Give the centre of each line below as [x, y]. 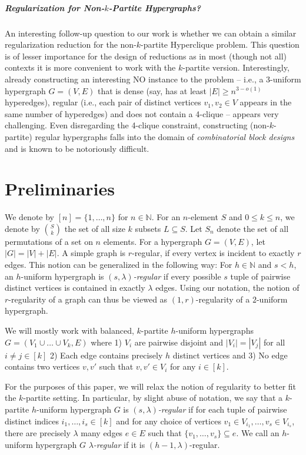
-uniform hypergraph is [62, 276]
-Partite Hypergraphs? [155, 7]
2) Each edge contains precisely [106, 355]
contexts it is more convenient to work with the [90, 67]
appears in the [266, 102]
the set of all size [95, 228]
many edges [102, 433]
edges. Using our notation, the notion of [227, 288]
